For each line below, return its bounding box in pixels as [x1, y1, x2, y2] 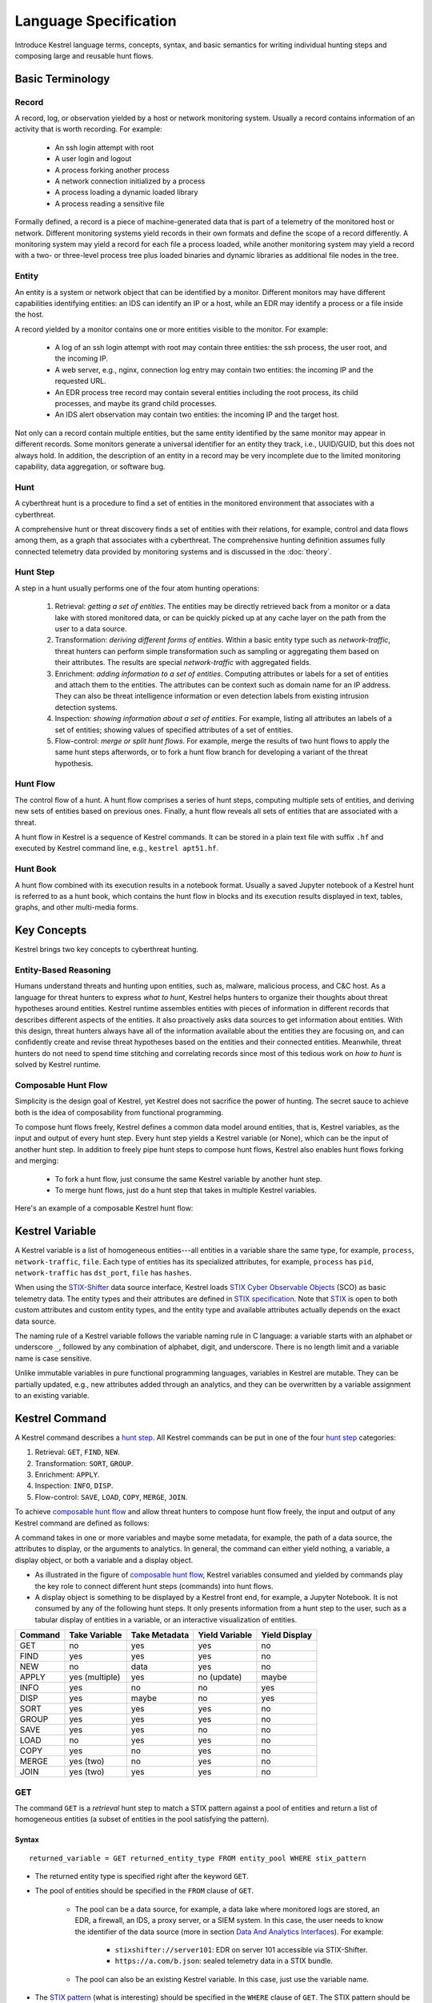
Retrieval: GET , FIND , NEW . [34, 1447, 120, 1457]
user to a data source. [54, 624, 127, 634]
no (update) [198, 1671, 242, 1683]
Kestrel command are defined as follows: [14, 1518, 150, 1528]
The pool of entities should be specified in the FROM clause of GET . [34, 1886, 254, 1896]
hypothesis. [54, 758, 94, 768]
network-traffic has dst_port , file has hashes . [14, 1268, 192, 1278]
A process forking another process [54, 165, 170, 175]
